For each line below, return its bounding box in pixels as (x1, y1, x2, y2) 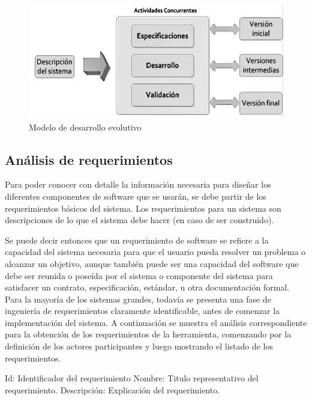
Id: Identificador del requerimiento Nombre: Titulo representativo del (5, 372, 259, 384)
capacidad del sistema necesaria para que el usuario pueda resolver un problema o (5, 245, 306, 258)
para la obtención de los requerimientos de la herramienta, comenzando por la (5, 328, 292, 340)
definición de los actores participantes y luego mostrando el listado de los (5, 340, 274, 352)
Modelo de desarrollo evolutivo (29, 120, 142, 133)
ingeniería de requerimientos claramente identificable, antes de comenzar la (5, 304, 280, 317)
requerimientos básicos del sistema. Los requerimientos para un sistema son (5, 202, 281, 214)
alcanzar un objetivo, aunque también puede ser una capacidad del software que (5, 257, 299, 269)
